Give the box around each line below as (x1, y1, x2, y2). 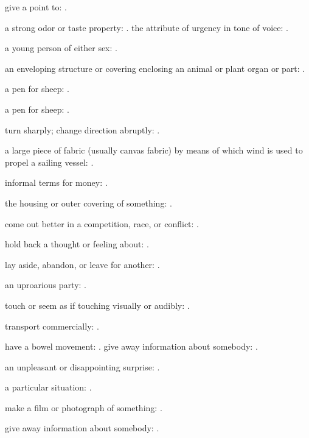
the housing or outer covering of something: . (5, 196, 172, 209)
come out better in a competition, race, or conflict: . (5, 217, 199, 230)
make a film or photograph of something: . (5, 401, 162, 414)
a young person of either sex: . (5, 41, 117, 54)
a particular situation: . (5, 381, 92, 394)
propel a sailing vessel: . (5, 155, 94, 168)
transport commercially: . (5, 319, 99, 332)
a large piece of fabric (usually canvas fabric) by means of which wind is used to (5, 144, 303, 157)
